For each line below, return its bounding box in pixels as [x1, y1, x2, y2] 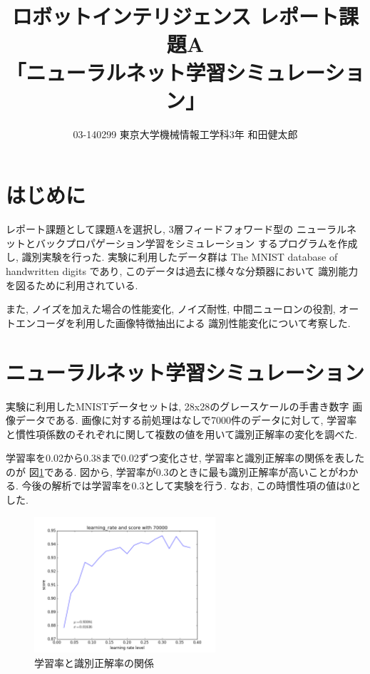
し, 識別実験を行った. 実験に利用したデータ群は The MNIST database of [6, 249, 338, 264]
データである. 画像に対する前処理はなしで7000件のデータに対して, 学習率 [15, 413, 357, 427]
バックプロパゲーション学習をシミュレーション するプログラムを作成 [35, 235, 358, 250]
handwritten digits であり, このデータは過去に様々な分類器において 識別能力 [6, 264, 359, 278]
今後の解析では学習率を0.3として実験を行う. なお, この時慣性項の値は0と [21, 478, 361, 493]
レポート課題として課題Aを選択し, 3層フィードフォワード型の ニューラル [6, 222, 347, 237]
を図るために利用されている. [6, 277, 138, 292]
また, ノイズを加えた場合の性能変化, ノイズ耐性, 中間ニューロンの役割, [6, 301, 336, 316]
